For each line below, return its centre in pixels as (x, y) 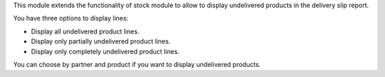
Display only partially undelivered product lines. (101, 41)
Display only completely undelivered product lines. (105, 51)
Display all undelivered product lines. (85, 31)
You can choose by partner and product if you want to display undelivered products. (137, 64)
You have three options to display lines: (71, 19)
